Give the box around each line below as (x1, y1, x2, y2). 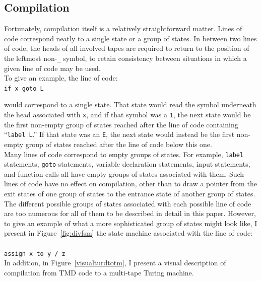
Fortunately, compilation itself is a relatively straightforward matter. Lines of (4, 23, 242, 34)
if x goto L (4, 85, 44, 92)
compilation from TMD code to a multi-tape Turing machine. (4, 267, 194, 277)
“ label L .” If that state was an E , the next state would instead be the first (4, 129, 235, 139)
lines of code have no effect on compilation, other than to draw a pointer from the (4, 178, 257, 189)
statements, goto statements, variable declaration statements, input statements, (4, 159, 250, 169)
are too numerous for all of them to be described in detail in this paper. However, (4, 208, 256, 219)
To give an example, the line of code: (4, 73, 118, 83)
